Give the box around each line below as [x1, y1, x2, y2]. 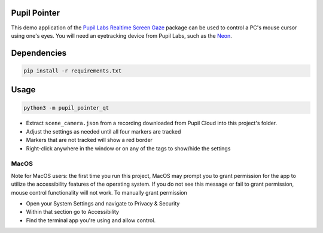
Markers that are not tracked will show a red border [26, 137, 153, 144]
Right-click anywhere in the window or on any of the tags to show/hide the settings [26, 144, 231, 152]
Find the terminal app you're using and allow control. [26, 216, 156, 224]
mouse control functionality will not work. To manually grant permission [11, 189, 188, 196]
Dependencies [11, 48, 67, 58]
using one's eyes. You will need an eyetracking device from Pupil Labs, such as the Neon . [11, 32, 233, 39]
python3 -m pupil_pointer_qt [23, 104, 109, 111]
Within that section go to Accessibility [26, 208, 120, 216]
